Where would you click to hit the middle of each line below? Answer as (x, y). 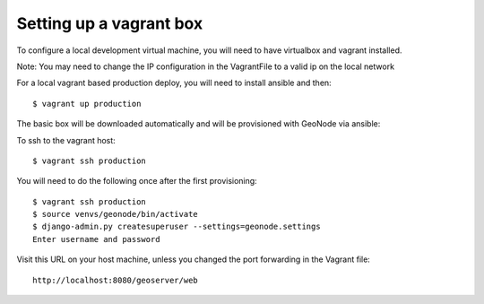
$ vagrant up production (87, 104)
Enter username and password (96, 239)
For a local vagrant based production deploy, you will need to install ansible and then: (174, 83)
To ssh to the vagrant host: (66, 140)
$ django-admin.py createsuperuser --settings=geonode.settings (177, 227)
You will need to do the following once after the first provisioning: (137, 181)
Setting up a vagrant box (110, 23)
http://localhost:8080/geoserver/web (116, 280)
